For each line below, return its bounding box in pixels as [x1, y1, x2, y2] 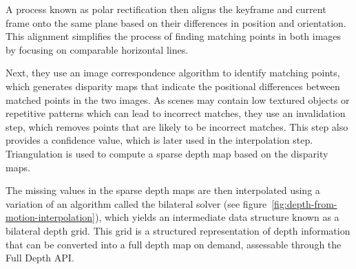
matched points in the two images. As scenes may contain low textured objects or [6, 92, 350, 107]
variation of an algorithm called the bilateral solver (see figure [6, 196, 267, 211]
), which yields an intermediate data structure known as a [94, 210, 339, 224]
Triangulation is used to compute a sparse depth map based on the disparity [6, 146, 328, 160]
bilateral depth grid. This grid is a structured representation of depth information [6, 223, 350, 237]
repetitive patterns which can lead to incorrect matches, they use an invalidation [6, 106, 346, 120]
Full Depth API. [6, 250, 74, 265]
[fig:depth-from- [271, 196, 337, 211]
